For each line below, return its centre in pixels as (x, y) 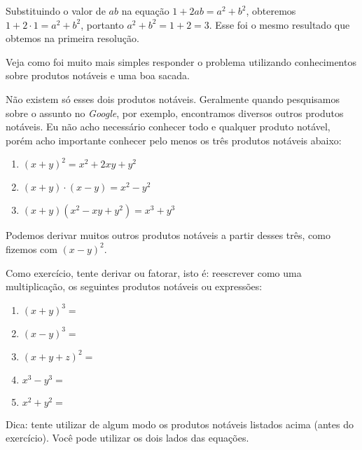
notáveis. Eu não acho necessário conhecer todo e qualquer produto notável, (168, 127)
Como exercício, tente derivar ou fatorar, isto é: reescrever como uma (154, 272)
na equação (145, 11)
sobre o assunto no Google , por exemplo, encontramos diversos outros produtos (175, 112)
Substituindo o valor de (56, 11)
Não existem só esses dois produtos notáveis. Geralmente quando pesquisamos (173, 98)
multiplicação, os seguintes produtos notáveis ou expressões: (134, 286)
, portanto (102, 24)
